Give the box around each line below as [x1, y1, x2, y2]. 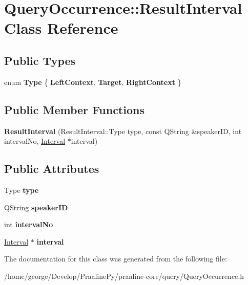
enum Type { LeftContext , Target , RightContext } [4, 76, 181, 87]
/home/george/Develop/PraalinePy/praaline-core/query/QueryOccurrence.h [4, 270, 244, 281]
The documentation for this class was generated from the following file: [4, 253, 227, 264]
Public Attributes [4, 161, 99, 177]
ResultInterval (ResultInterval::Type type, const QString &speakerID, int [4, 125, 242, 136]
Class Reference [4, 17, 118, 38]
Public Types [4, 52, 76, 68]
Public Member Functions [4, 101, 144, 117]
